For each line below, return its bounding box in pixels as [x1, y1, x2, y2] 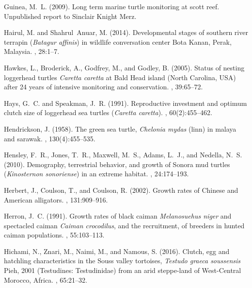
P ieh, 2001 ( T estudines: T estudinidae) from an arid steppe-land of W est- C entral [4, 265, 241, 275]
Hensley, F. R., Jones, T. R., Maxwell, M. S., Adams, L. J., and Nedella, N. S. [4, 150, 242, 160]
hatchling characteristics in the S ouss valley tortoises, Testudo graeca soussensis [4, 255, 241, 266]
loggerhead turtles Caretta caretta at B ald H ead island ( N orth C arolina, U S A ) [4, 72, 236, 82]
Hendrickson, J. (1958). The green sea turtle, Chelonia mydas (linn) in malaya [4, 123, 236, 134]
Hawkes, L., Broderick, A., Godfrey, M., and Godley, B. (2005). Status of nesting [4, 62, 245, 72]
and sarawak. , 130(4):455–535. [4, 133, 95, 143]
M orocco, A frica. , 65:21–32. [4, 274, 87, 285]
